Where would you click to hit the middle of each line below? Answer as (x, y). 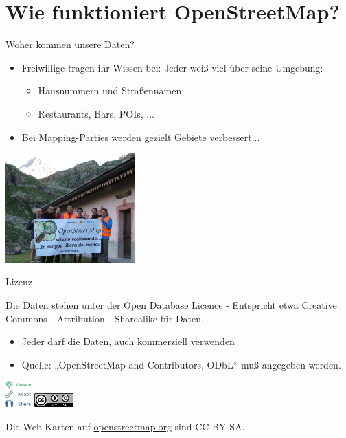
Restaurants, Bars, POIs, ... (96, 113)
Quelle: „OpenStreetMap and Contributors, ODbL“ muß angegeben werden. (181, 364)
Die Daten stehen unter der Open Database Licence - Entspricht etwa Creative (171, 305)
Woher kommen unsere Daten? (70, 44)
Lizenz (19, 282)
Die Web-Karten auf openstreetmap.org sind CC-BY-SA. (125, 426)
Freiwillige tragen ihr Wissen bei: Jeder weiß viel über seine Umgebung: (172, 67)
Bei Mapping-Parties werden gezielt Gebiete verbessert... (141, 136)
